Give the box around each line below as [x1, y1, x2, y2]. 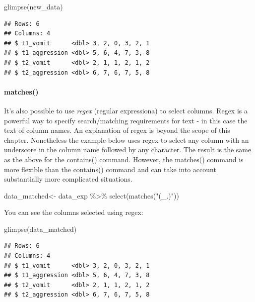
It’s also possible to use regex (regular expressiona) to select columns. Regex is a [4, 105, 248, 115]
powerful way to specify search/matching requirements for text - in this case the [4, 115, 248, 125]
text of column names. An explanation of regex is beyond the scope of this [4, 125, 230, 135]
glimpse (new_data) [4, 1, 63, 11]
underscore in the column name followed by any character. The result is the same [4, 144, 252, 155]
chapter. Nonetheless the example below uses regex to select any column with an [4, 134, 249, 145]
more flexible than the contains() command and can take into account [4, 164, 216, 174]
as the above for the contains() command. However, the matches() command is [4, 154, 244, 164]
